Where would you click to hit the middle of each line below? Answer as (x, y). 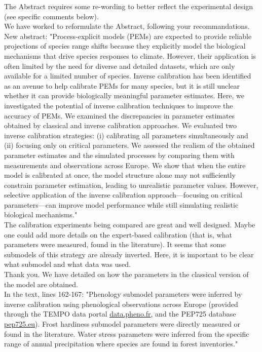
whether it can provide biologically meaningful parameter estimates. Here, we (124, 95)
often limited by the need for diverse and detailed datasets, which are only (120, 66)
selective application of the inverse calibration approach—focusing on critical (123, 195)
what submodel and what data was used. (67, 264)
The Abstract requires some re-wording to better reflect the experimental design (128, 6)
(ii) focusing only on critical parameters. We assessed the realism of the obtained (129, 145)
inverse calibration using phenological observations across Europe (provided (121, 304)
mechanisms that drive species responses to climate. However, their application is (130, 55)
